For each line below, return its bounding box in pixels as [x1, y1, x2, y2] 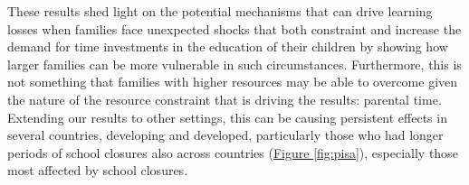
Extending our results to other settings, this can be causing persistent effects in [7, 107, 447, 126]
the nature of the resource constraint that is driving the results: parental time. [7, 89, 442, 108]
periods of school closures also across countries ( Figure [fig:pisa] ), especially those [7, 143, 458, 162]
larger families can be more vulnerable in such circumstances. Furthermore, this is [7, 54, 462, 73]
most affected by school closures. [7, 161, 188, 180]
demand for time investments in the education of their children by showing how [7, 37, 448, 56]
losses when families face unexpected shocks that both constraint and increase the [7, 19, 462, 38]
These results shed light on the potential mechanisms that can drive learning [7, 2, 433, 20]
